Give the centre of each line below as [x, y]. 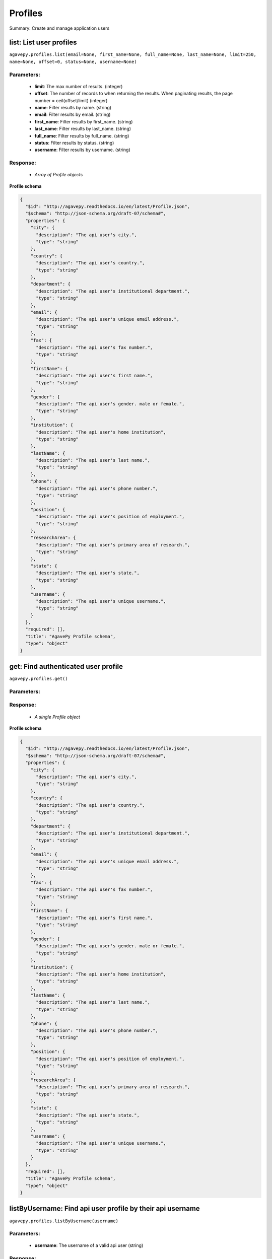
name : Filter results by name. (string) [73, 107]
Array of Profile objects [59, 175]
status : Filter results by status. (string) [74, 143]
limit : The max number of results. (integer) [79, 86]
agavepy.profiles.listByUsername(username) [64, 1221]
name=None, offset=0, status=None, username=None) [73, 61]
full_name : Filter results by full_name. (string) [82, 135]
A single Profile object [57, 717]
